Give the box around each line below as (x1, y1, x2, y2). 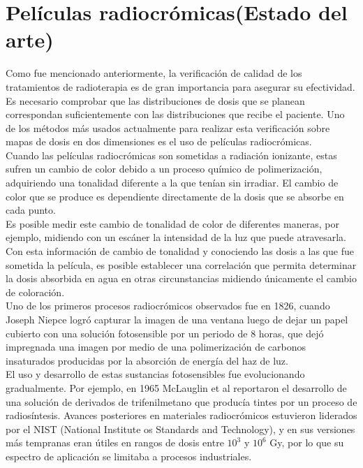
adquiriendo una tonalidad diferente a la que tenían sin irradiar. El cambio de (6, 175, 339, 190)
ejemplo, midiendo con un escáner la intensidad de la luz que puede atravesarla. (6, 230, 347, 244)
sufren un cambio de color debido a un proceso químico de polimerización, (6, 161, 323, 176)
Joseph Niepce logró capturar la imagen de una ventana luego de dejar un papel (6, 312, 348, 326)
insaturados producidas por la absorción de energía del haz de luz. (6, 353, 288, 367)
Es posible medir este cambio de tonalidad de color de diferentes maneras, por (6, 216, 339, 231)
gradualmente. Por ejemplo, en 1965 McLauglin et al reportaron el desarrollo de (6, 380, 347, 395)
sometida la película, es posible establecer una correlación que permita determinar (6, 257, 357, 272)
